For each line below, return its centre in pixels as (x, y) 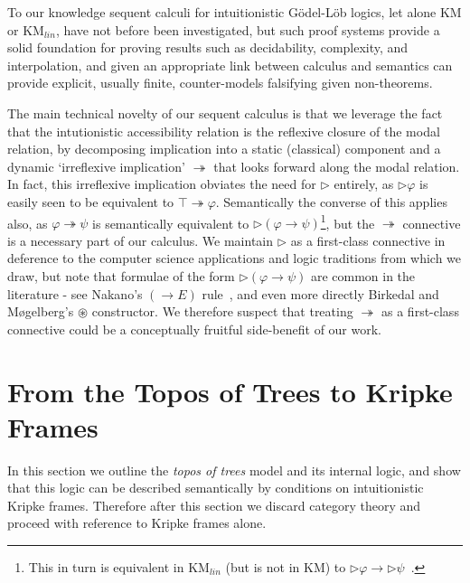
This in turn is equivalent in (106, 567)
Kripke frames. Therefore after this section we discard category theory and (214, 505)
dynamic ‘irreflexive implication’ (96, 166)
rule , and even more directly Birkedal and (320, 293)
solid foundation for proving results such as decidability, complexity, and (208, 47)
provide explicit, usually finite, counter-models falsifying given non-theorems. (220, 83)
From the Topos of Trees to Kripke (230, 391)
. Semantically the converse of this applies (331, 201)
